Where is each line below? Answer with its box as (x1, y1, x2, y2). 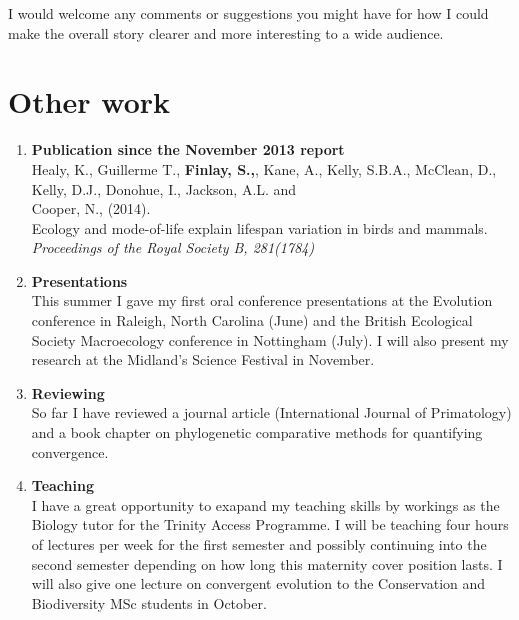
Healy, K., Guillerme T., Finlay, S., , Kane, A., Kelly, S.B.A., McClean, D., (31, 158, 497, 179)
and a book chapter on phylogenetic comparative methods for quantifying (31, 422, 483, 443)
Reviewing (31, 382, 105, 403)
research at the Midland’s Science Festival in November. (31, 349, 375, 370)
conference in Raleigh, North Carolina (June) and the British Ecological (31, 310, 473, 331)
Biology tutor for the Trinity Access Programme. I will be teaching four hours (31, 514, 509, 535)
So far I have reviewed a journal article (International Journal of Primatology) (31, 402, 512, 423)
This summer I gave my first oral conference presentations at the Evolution (31, 290, 493, 311)
